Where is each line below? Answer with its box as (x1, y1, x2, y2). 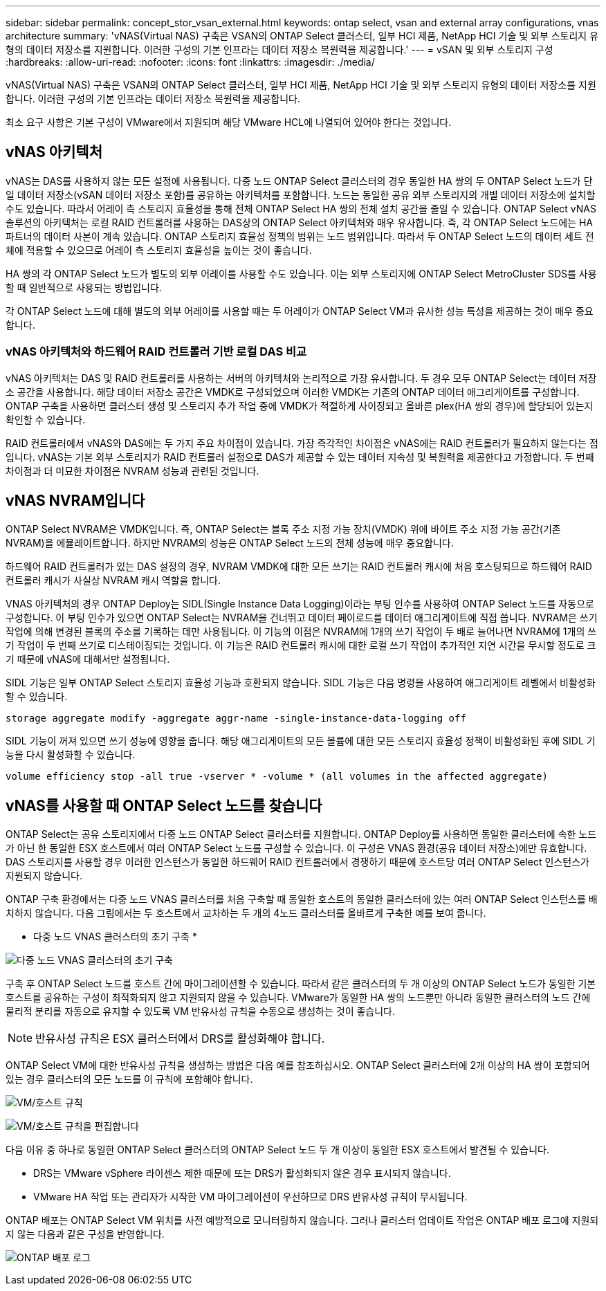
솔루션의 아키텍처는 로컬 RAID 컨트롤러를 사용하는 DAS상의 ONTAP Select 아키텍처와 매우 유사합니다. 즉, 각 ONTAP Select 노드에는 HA (6, 216, 594, 228)
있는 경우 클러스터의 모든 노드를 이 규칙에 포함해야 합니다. (6, 1073, 253, 1086)
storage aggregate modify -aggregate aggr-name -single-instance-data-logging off (6, 713, 466, 724)
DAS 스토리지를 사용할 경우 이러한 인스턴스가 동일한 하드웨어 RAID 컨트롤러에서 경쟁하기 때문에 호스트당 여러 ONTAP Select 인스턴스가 (6, 856, 589, 868)
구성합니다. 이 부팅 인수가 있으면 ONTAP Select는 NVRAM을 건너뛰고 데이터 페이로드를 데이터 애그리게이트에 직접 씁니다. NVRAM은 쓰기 (6, 612, 598, 624)
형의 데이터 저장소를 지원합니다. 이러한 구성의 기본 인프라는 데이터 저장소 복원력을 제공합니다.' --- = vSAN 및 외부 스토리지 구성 (6, 44, 553, 55)
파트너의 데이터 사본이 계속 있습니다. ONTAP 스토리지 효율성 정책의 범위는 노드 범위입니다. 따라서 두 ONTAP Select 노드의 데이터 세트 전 (6, 230, 594, 242)
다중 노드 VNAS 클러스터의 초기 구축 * (33, 931, 197, 943)
